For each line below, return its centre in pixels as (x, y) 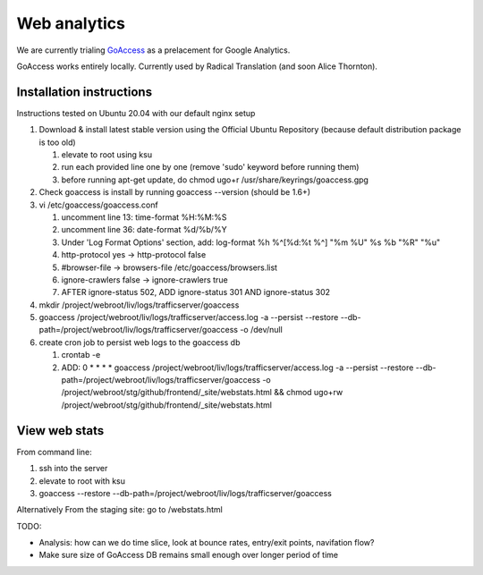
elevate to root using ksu (106, 155)
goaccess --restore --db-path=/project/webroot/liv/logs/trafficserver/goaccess (186, 493)
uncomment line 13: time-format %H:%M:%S (144, 217)
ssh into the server (73, 469)
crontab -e (81, 355)
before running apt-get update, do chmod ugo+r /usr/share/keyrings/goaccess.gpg (215, 180)
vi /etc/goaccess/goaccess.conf (98, 205)
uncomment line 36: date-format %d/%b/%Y (144, 230)
